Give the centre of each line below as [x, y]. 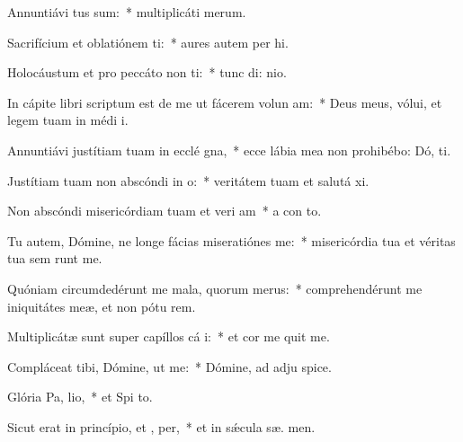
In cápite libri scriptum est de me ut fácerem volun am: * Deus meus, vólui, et [225, 102]
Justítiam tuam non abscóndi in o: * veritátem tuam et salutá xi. [188, 180]
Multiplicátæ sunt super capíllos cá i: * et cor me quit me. [169, 336]
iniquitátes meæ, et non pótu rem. [102, 306]
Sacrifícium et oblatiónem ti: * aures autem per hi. [148, 42]
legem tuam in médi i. [68, 120]
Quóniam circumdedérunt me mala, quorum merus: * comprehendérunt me [215, 288]
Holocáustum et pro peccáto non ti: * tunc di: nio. [147, 72]
